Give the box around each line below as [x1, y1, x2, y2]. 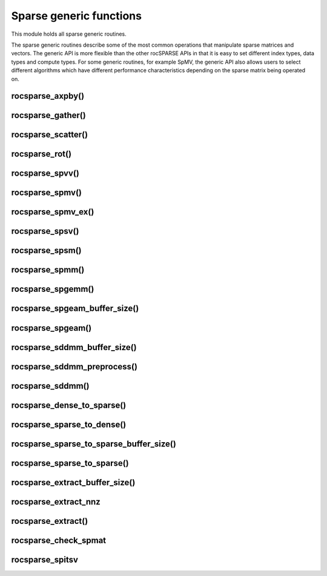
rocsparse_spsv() [11, 226, 79, 236]
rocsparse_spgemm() [11, 284, 94, 294]
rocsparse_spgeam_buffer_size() [11, 303, 139, 314]
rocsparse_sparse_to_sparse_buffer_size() [11, 439, 177, 449]
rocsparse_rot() [11, 149, 72, 159]
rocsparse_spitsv [11, 554, 79, 564]
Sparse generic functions [11, 9, 142, 22]
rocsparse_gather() [11, 110, 86, 121]
